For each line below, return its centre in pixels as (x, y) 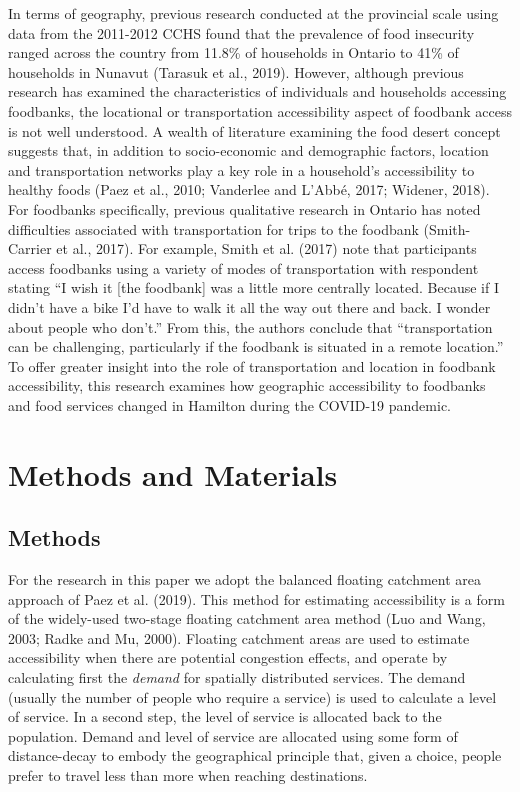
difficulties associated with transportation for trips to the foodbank (213, 228)
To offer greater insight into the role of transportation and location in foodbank (252, 365)
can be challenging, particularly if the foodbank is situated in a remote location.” (256, 346)
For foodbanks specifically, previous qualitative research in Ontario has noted (244, 208)
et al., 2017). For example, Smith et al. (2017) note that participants (266, 248)
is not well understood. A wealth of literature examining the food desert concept (254, 130)
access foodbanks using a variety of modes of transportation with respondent (243, 267)
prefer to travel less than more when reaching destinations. (188, 774)
